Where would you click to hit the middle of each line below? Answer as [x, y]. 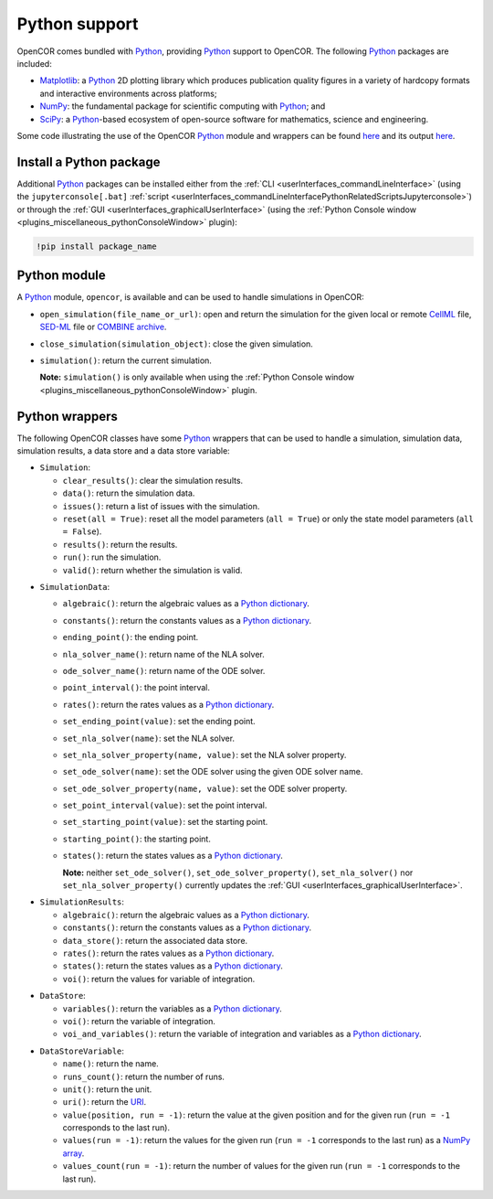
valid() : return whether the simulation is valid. [152, 570]
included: [34, 63]
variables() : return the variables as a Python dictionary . [172, 1008]
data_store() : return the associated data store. [155, 940]
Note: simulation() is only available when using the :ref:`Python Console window [197, 377]
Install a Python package [89, 161]
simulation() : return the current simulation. [126, 360]
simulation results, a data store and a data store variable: [123, 451]
